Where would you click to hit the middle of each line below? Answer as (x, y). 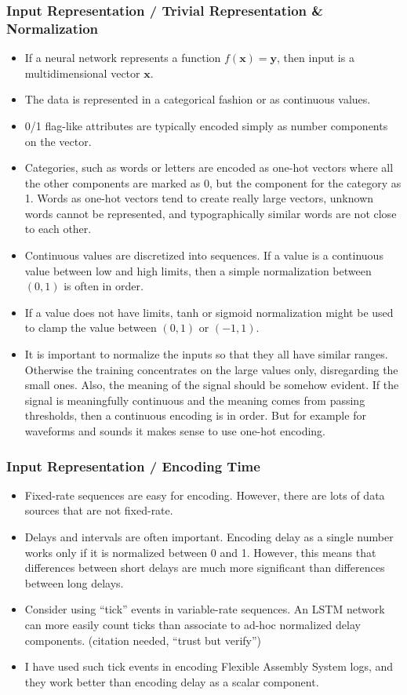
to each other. (58, 229)
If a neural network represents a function (123, 58)
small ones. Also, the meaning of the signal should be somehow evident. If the (212, 385)
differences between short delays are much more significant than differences (205, 568)
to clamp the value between (91, 327)
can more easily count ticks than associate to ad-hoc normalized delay (193, 624)
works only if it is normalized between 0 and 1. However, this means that (200, 552)
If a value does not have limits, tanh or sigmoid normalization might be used (209, 312)
